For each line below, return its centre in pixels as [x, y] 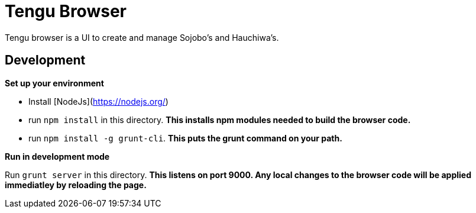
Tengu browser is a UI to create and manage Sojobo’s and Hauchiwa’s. [142, 37]
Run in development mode [57, 156]
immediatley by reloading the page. [76, 185]
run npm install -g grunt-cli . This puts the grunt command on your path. [185, 138]
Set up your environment [54, 83]
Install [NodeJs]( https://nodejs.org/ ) [98, 101]
